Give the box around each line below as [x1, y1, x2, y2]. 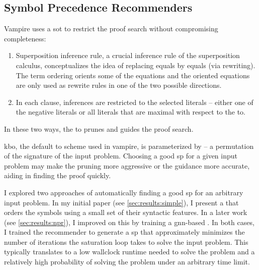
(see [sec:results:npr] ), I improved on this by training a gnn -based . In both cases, [4, 217, 254, 227]
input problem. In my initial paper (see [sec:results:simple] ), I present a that [4, 197, 239, 207]
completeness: [4, 33, 46, 43]
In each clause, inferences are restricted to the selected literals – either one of [16, 96, 253, 107]
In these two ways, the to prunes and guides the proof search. [4, 123, 194, 134]
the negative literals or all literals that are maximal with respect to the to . [16, 106, 245, 117]
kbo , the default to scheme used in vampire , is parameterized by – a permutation [4, 140, 254, 151]
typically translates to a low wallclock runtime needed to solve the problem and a [4, 246, 255, 257]
